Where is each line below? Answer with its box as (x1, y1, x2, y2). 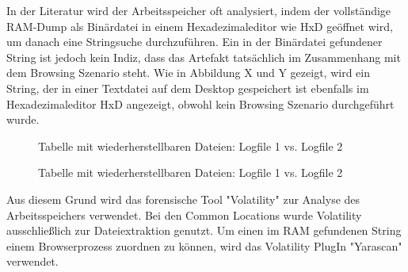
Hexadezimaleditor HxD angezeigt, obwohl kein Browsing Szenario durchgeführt (6, 95, 395, 112)
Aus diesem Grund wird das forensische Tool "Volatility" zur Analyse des (6, 190, 360, 207)
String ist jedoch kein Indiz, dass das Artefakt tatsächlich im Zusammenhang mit (6, 48, 401, 65)
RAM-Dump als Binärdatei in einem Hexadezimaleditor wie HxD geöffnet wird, (6, 17, 393, 34)
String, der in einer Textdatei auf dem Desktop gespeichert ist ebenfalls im (6, 79, 369, 96)
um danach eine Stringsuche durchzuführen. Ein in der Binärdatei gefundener (6, 33, 383, 50)
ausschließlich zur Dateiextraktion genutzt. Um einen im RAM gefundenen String (6, 222, 402, 239)
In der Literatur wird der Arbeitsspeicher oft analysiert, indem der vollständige (6, 2, 391, 18)
